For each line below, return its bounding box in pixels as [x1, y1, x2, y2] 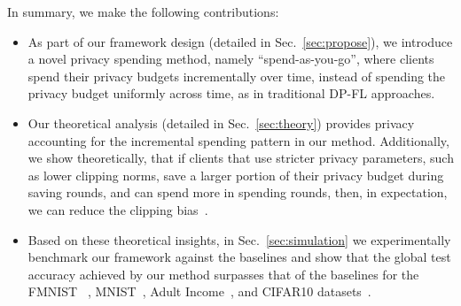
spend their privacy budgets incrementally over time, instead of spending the [27, 66, 446, 85]
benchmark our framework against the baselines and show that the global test [27, 248, 451, 266]
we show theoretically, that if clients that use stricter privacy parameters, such [27, 149, 454, 167]
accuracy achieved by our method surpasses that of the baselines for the [27, 264, 419, 283]
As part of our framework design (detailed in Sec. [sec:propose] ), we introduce [27, 32, 453, 50]
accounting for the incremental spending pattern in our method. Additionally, [27, 131, 449, 149]
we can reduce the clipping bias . [27, 200, 208, 218]
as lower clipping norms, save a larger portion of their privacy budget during [27, 165, 444, 184]
